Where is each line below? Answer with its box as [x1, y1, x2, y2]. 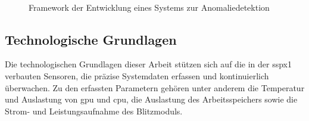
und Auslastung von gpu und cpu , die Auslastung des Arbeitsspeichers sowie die [5, 93, 298, 106]
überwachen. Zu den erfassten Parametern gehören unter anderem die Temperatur [5, 81, 305, 94]
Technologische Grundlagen [5, 30, 177, 48]
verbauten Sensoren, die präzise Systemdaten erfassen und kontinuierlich [5, 69, 269, 82]
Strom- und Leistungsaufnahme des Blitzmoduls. [5, 104, 183, 117]
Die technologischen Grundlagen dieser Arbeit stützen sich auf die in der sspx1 [5, 58, 292, 70]
